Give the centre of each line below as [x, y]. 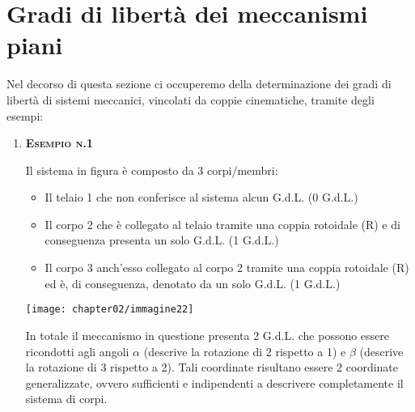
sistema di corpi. [66, 399]
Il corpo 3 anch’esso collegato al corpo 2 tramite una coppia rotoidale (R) [227, 268]
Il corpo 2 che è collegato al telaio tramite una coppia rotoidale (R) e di [222, 224]
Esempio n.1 [59, 143]
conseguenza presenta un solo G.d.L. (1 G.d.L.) [162, 240]
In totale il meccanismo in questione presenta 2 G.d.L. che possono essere [207, 335]
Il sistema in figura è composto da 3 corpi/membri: [152, 170]
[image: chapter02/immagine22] [110, 310]
